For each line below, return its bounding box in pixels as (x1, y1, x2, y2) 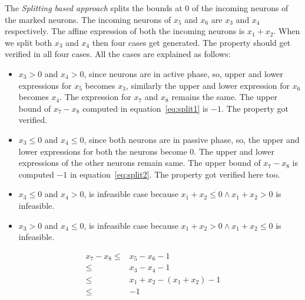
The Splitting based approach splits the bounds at (5, 2, 183, 14)
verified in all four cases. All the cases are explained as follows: (5, 48, 231, 60)
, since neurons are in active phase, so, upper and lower (84, 67, 283, 79)
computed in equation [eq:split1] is (82, 102, 208, 114)
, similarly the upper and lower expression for (125, 79, 290, 91)
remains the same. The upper (171, 91, 277, 103)
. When (273, 25, 300, 37)
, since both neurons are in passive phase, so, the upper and (84, 133, 300, 145)
